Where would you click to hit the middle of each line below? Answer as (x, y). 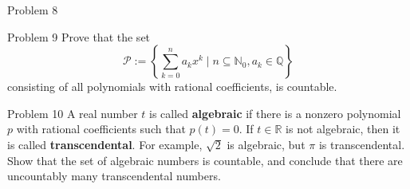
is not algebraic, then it (343, 129)
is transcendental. (362, 144)
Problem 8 (33, 10)
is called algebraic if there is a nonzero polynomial (275, 113)
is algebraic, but (266, 144)
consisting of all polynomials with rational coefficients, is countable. (172, 87)
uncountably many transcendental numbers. (114, 176)
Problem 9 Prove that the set (79, 36)
